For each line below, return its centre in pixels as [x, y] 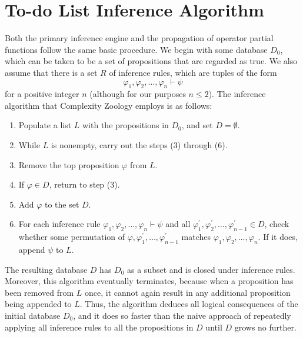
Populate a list [45, 125]
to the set [62, 204]
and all [178, 224]
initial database [33, 316]
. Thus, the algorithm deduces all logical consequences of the [189, 304]
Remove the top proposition [69, 164]
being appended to [38, 304]
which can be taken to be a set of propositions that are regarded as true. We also [151, 61]
